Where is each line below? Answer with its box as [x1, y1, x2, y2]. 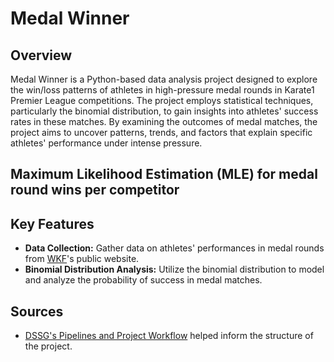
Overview [10, 47, 73, 64]
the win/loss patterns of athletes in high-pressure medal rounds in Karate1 [10, 84, 315, 96]
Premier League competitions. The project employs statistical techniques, [10, 95, 314, 106]
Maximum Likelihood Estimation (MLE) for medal [10, 166, 318, 183]
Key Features [10, 215, 95, 232]
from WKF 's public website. [24, 253, 140, 265]
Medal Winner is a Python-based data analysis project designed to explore [10, 73, 318, 85]
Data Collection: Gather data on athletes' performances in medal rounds [24, 242, 325, 254]
